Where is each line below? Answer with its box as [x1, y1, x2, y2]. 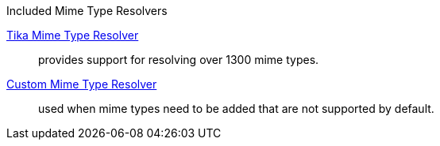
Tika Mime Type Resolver [6, 28, 139, 42]
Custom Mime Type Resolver [6, 77, 157, 91]
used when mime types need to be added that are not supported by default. [38, 102, 434, 115]
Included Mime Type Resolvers [6, 4, 168, 17]
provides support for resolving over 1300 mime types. [38, 53, 319, 66]
